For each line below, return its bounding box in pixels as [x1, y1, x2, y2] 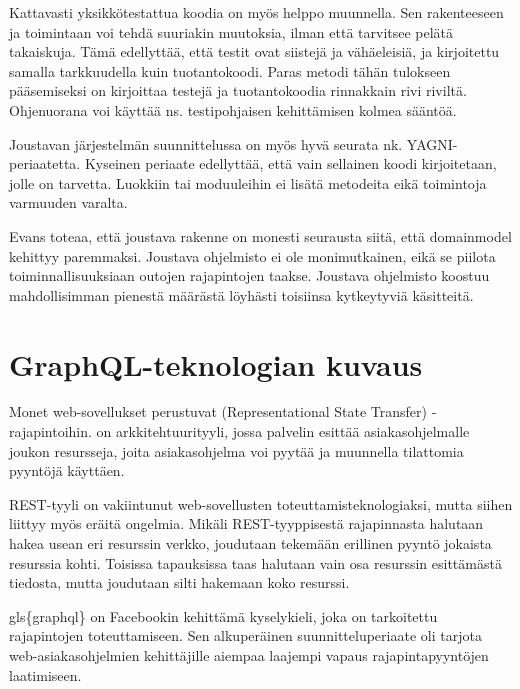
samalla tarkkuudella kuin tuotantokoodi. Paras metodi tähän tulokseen [9, 60, 451, 81]
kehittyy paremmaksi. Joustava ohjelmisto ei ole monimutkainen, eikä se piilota [9, 245, 496, 266]
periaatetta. [9, 153, 81, 174]
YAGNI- [406, 133, 458, 154]
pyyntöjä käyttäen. [9, 460, 125, 481]
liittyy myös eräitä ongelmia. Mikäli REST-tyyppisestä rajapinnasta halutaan [9, 513, 484, 534]
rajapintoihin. [9, 421, 92, 442]
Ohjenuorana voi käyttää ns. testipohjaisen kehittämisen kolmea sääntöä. [9, 99, 457, 120]
